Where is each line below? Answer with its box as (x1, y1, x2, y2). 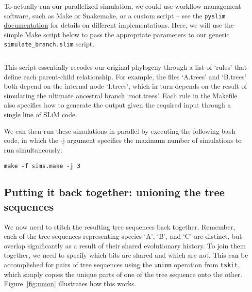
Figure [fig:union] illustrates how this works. (4, 278, 136, 289)
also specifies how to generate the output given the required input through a (4, 100, 231, 110)
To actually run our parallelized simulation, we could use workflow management (4, 1, 241, 11)
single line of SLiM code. (4, 109, 77, 120)
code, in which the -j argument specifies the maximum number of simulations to (4, 135, 242, 145)
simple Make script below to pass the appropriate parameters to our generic (4, 29, 230, 39)
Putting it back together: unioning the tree (4, 184, 225, 200)
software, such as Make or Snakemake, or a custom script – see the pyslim (4, 10, 226, 20)
